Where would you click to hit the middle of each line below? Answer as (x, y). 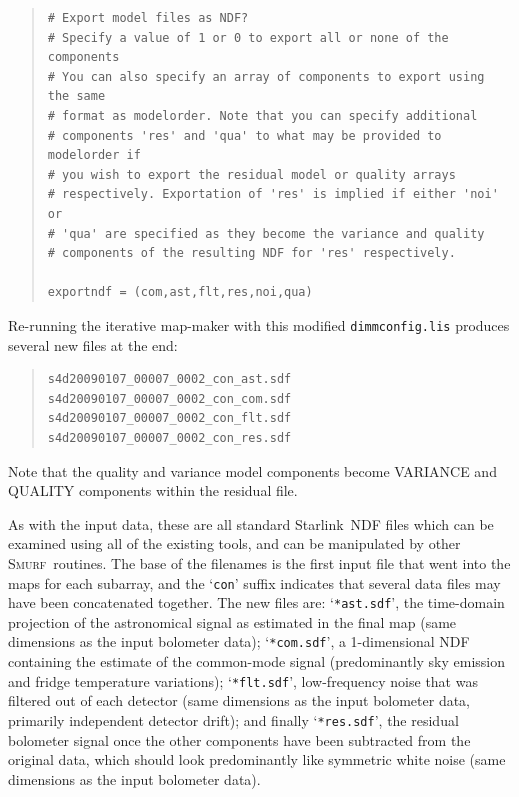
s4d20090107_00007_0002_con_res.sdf (169, 437)
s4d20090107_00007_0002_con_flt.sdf (169, 418)
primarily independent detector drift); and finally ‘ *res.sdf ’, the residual (233, 719)
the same (76, 96)
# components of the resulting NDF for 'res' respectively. (251, 253)
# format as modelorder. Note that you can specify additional (262, 115)
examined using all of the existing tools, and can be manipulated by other (234, 543)
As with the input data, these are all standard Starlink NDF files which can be (251, 523)
